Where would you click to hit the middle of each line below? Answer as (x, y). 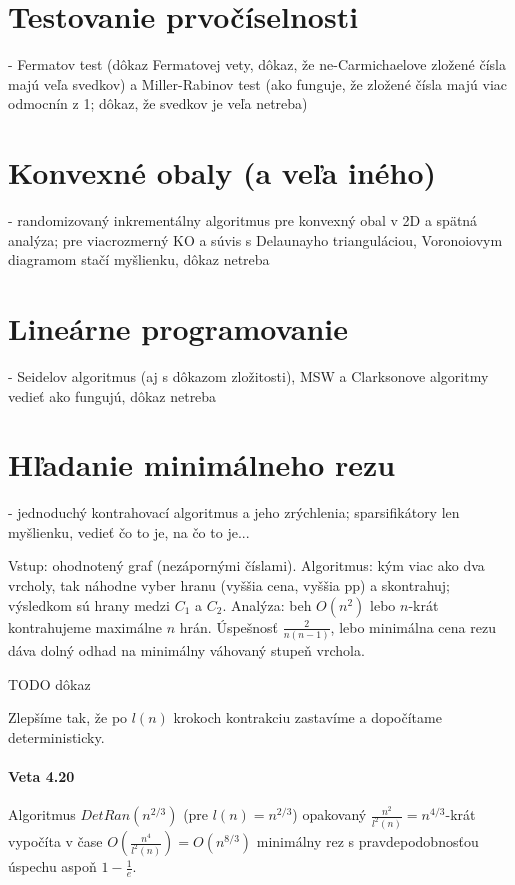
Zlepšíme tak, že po (68, 717)
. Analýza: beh (267, 604)
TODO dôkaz (49, 683)
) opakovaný (329, 814)
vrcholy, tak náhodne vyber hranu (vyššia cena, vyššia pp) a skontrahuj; (229, 585)
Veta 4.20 (41, 775)
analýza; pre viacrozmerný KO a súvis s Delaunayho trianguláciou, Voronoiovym (255, 239)
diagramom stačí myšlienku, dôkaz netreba (139, 259)
